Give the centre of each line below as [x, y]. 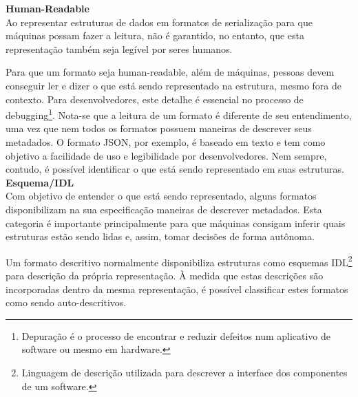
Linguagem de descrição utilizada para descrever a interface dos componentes [185, 372]
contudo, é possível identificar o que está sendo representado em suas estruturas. [175, 169]
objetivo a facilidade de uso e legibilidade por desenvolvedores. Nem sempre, [166, 155]
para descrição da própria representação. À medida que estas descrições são [165, 275]
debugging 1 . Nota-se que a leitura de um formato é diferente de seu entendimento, [179, 114]
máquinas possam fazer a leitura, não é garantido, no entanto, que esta [155, 35]
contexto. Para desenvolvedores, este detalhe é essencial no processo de [155, 99]
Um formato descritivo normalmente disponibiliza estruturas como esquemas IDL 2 [179, 261]
